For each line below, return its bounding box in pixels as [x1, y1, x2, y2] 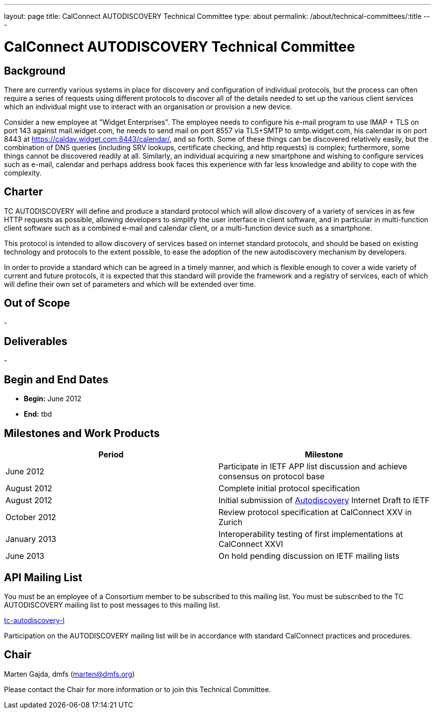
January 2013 [5, 534, 57, 544]
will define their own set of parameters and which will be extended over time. [4, 279, 256, 288]
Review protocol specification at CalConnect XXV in [218, 507, 412, 518]
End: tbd [24, 410, 52, 419]
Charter [4, 185, 43, 198]
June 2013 [5, 551, 45, 561]
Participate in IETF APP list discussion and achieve [218, 461, 407, 472]
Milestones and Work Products [4, 427, 160, 440]
